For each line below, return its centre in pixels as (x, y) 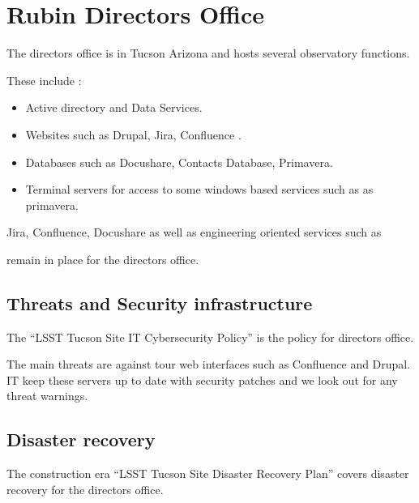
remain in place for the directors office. (103, 259)
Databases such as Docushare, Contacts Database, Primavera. (179, 162)
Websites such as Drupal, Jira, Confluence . (133, 134)
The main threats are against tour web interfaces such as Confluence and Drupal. (209, 364)
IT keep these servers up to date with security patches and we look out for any (202, 379)
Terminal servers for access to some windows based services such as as (199, 189)
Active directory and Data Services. (114, 107)
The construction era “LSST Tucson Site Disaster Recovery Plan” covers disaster (208, 473)
